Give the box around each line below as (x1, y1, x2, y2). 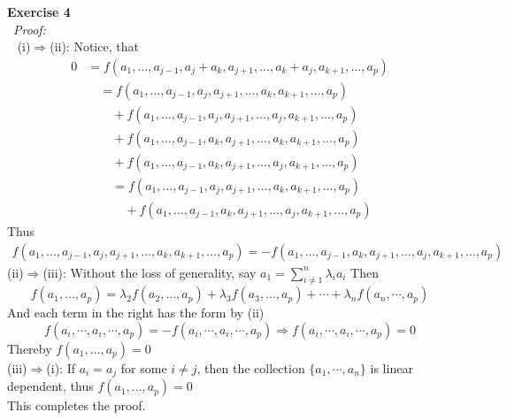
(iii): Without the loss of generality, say (42, 263, 257, 281)
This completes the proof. (7, 396, 146, 415)
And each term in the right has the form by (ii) (7, 303, 265, 322)
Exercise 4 (7, 3, 71, 20)
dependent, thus (7, 377, 94, 395)
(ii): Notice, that (50, 37, 139, 56)
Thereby (7, 340, 52, 358)
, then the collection (196, 359, 305, 378)
